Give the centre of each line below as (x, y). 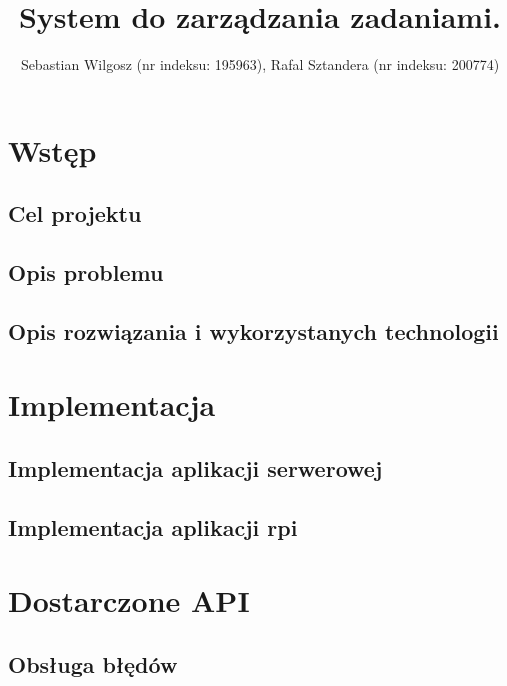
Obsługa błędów (93, 663)
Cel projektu (75, 213)
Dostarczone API (129, 600)
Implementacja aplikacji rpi (153, 526)
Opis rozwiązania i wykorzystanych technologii (253, 330)
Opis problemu (86, 272)
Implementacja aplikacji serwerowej (195, 468)
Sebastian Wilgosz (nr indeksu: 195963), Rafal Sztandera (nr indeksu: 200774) (260, 64)
